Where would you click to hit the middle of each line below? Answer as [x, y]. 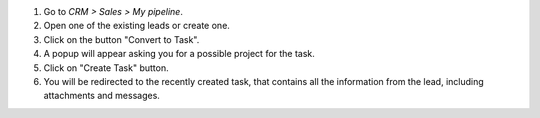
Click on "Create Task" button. [106, 67]
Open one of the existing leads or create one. [136, 26]
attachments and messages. [101, 96]
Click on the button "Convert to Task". [121, 39]
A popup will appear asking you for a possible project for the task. [179, 54]
